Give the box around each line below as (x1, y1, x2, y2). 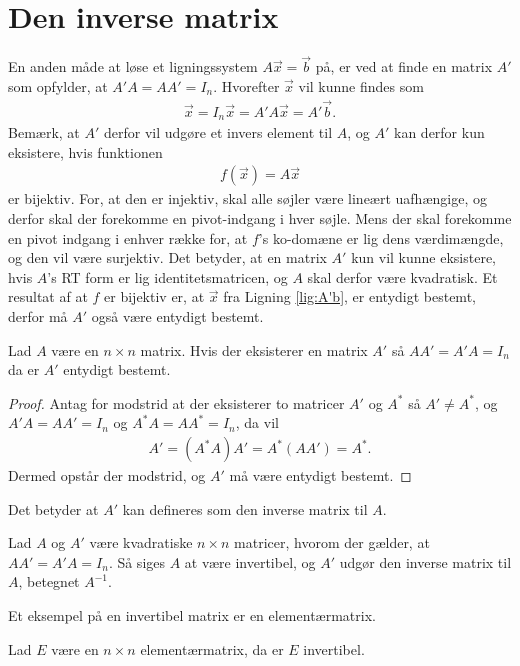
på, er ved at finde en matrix (315, 56, 493, 77)
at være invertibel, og (184, 551, 316, 572)
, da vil (235, 412, 279, 433)
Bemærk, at (8, 122, 80, 143)
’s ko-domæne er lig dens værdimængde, (258, 227, 504, 248)
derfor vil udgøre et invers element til (103, 122, 333, 143)
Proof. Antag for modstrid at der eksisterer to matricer (8, 392, 345, 413)
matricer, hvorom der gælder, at (234, 532, 430, 553)
